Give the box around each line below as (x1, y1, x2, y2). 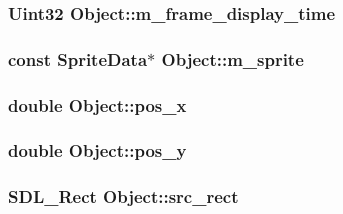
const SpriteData (8, 46, 148, 71)
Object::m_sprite (161, 46, 304, 71)
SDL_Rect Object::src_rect (8, 184, 239, 209)
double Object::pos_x (8, 92, 187, 117)
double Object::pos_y (8, 138, 187, 163)
